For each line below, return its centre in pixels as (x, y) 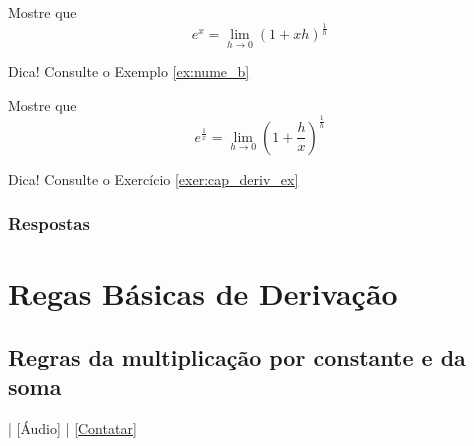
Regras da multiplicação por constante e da (237, 356)
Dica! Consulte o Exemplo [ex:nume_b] (129, 71)
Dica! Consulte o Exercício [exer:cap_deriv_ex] (153, 178)
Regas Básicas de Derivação (203, 293)
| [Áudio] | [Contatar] (72, 428)
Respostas (49, 223)
